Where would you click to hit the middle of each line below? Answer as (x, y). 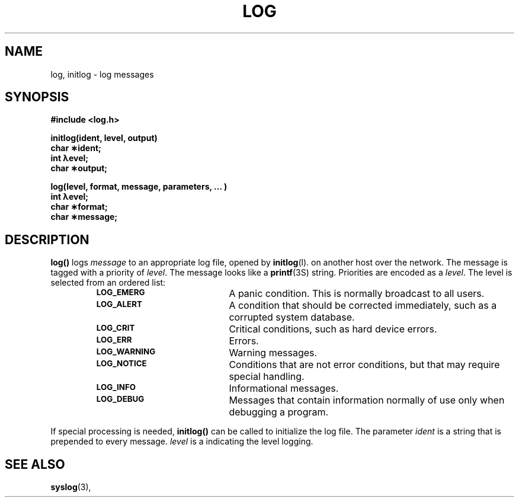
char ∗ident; (76, 148)
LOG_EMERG (121, 292)
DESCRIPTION (47, 239)
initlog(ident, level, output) (104, 138)
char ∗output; (79, 168)
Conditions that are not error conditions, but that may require (364, 365)
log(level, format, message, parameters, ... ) (139, 187)
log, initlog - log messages (102, 74)
